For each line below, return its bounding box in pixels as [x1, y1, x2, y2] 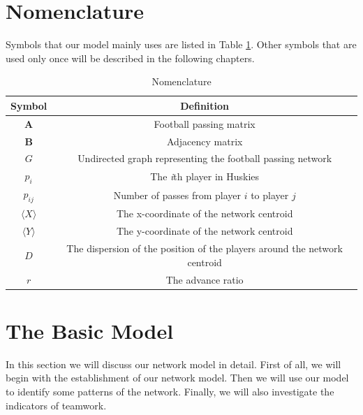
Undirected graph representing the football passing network [77, 151, 332, 166]
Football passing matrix [154, 116, 255, 131]
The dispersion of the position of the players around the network [66, 241, 343, 256]
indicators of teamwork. [6, 398, 107, 412]
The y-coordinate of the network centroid [116, 224, 293, 238]
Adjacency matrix [166, 133, 243, 148]
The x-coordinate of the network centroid [116, 206, 293, 221]
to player [251, 187, 289, 202]
